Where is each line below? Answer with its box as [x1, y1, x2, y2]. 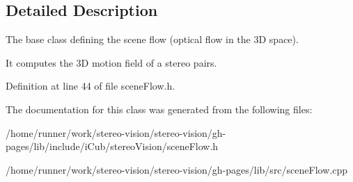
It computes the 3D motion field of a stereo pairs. [6, 55, 217, 69]
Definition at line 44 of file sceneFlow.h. [6, 78, 175, 93]
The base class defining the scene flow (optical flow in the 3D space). [6, 32, 299, 47]
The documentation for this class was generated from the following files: [6, 101, 313, 116]
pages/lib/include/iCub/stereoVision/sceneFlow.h [6, 139, 219, 154]
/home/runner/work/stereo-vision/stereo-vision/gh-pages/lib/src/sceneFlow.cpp [6, 162, 347, 176]
